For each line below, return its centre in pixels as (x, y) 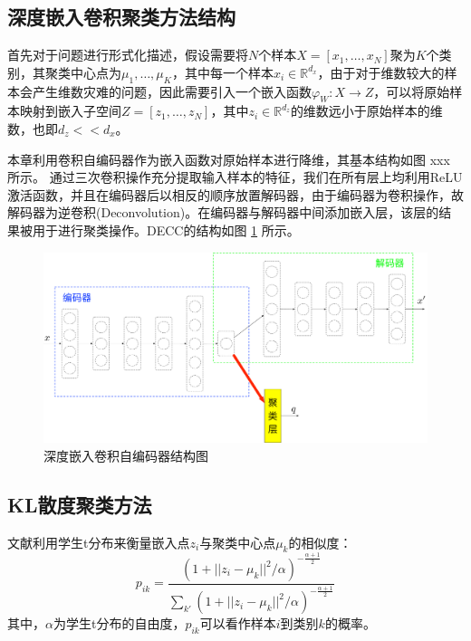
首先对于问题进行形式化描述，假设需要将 (128, 55)
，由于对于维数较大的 (381, 72)
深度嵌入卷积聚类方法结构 (121, 17)
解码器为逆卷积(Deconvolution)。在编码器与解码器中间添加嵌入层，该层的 (223, 212)
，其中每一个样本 (222, 72)
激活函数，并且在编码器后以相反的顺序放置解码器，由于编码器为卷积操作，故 (235, 194)
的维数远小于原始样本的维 (366, 111)
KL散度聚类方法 (80, 504)
